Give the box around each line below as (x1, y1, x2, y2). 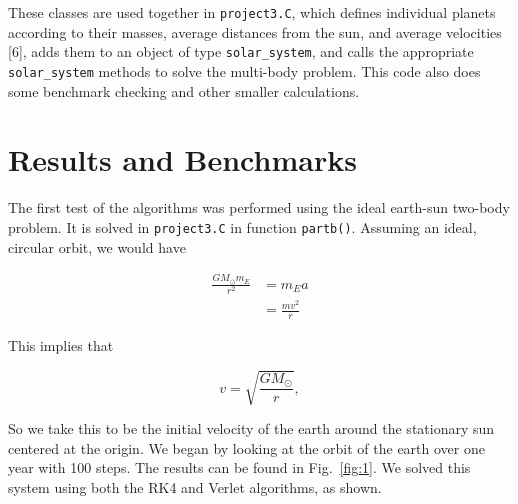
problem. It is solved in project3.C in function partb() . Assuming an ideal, (8, 216, 477, 237)
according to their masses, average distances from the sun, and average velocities (8, 21, 502, 42)
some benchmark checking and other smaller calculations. (8, 80, 360, 101)
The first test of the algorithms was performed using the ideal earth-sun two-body (8, 197, 510, 218)
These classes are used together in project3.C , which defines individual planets (8, 2, 496, 22)
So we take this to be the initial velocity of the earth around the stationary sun (8, 418, 495, 439)
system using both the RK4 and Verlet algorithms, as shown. (8, 476, 382, 497)
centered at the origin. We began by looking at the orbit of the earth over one (8, 437, 485, 458)
